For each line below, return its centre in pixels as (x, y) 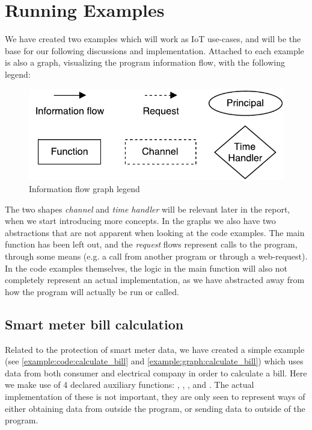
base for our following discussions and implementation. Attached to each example (154, 50)
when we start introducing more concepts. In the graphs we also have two (140, 221)
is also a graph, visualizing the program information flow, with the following (145, 62)
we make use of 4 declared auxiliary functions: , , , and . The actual (130, 385)
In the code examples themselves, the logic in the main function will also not (146, 268)
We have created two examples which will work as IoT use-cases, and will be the (153, 39)
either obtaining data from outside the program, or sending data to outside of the (155, 408)
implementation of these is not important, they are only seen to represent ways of (155, 396)
